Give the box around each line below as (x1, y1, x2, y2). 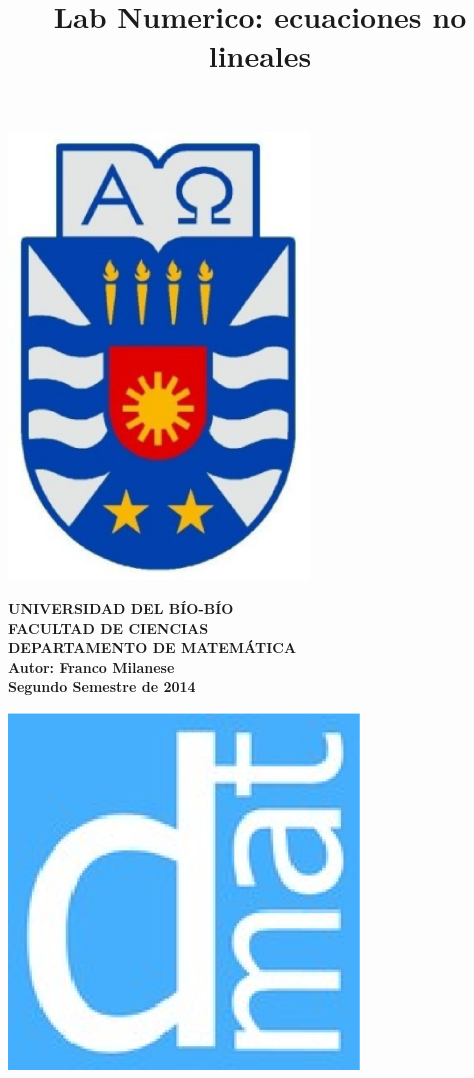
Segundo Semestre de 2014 (8, 676, 196, 697)
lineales (208, 35, 312, 76)
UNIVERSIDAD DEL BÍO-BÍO (8, 597, 234, 618)
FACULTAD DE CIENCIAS (8, 617, 209, 638)
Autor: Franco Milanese (8, 656, 175, 677)
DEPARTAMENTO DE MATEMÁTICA (8, 637, 297, 658)
